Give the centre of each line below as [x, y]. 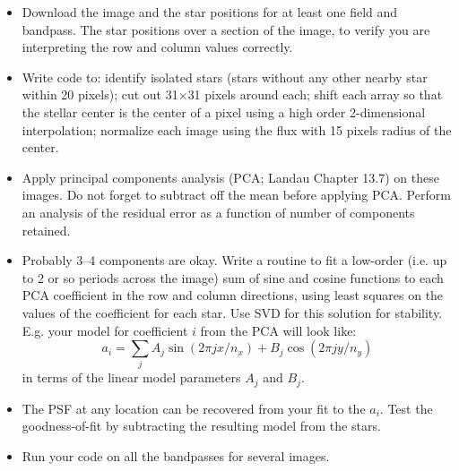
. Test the [406, 408]
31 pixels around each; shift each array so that [315, 94]
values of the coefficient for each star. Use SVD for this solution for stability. [232, 312]
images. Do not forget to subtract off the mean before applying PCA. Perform [236, 195]
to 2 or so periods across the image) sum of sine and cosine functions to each [233, 277]
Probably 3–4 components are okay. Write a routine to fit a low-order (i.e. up [234, 260]
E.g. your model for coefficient [105, 330]
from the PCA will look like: [278, 330]
